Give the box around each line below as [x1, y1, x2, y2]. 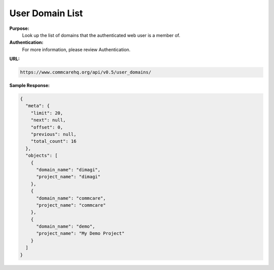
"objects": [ [25, 152, 58, 159]
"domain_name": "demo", [36, 223, 95, 229]
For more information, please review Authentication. [22, 46, 131, 53]
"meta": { [25, 103, 50, 109]
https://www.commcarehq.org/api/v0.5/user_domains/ [20, 69, 152, 75]
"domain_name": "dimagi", [36, 167, 101, 172]
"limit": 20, [30, 110, 63, 116]
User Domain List [9, 8, 83, 19]
